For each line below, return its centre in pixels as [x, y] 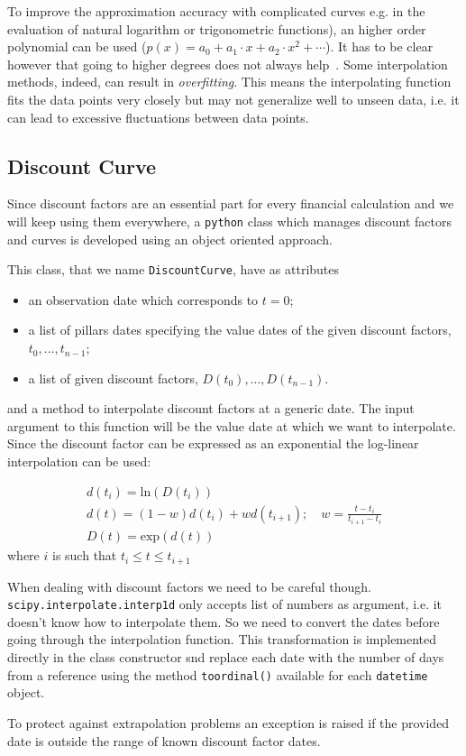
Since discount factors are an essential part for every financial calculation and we [231, 203]
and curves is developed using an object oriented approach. [170, 239]
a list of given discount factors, [113, 378]
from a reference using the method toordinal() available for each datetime [218, 674]
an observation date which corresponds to [143, 299]
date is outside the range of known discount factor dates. [164, 740]
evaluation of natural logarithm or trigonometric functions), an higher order [217, 28]
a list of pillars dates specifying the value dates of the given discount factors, [240, 330]
